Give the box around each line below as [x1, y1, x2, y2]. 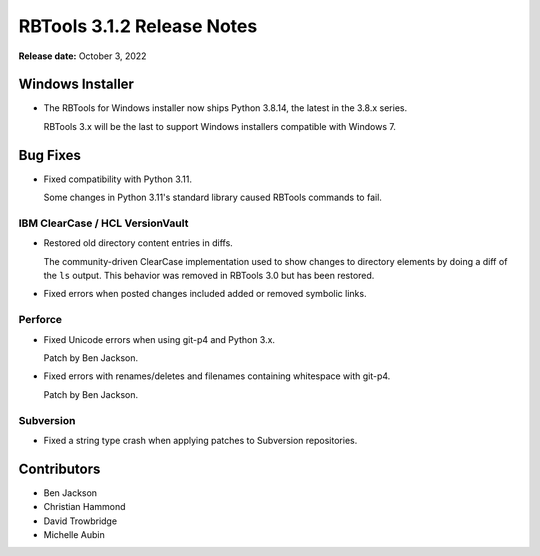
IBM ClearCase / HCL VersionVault [18, 216, 189, 230]
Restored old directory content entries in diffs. [43, 237, 234, 249]
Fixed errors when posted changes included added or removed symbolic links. [43, 288, 367, 300]
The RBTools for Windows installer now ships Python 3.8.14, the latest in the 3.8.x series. [43, 102, 408, 114]
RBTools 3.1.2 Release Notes [18, 15, 258, 37]
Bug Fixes [18, 146, 82, 164]
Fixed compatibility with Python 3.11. [43, 173, 192, 185]
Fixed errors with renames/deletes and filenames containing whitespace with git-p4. [43, 370, 391, 382]
